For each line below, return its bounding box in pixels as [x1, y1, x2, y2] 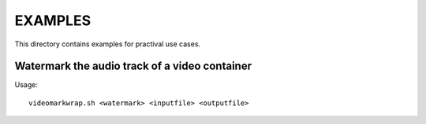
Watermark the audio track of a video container [14, 60, 252, 73]
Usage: [14, 80, 39, 89]
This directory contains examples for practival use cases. [14, 39, 201, 49]
